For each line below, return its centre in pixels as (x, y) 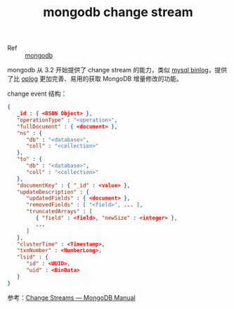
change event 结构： (37, 94)
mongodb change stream (118, 12)
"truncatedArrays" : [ (59, 211)
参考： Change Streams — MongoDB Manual (71, 297)
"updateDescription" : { (53, 192)
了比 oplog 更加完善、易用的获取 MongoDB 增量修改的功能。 (95, 79)
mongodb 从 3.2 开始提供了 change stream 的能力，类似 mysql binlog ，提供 (117, 70)
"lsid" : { (33, 257)
